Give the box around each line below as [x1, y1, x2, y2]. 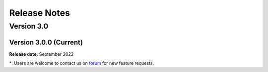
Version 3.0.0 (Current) [9, 38, 83, 46]
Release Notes [9, 7, 70, 18]
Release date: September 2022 [9, 51, 74, 57]
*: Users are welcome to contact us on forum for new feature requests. [9, 60, 154, 66]
